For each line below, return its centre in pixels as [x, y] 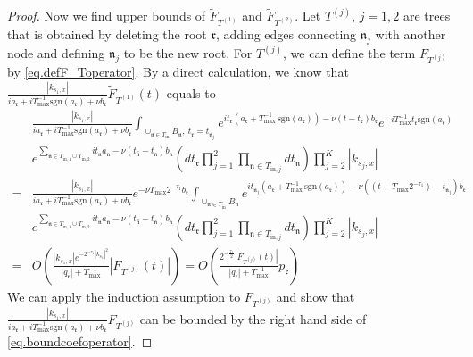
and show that [315, 296]
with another [411, 33]
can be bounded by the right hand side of [253, 318]
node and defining [56, 53]
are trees [427, 16]
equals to [191, 93]
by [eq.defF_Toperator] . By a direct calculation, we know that [178, 72]
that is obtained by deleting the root [107, 33]
